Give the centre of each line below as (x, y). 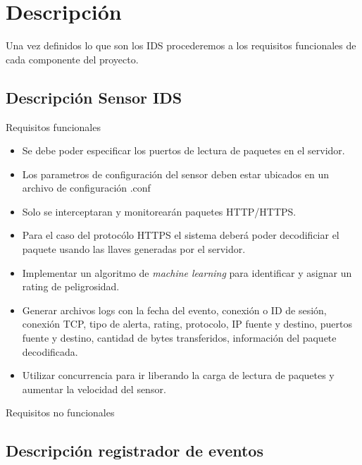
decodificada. (50, 351)
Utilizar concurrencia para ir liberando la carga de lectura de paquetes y (178, 375)
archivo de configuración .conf (86, 188)
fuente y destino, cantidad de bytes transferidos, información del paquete (179, 338)
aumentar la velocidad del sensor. (94, 389)
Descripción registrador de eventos (135, 451)
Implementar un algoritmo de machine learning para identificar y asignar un (187, 272)
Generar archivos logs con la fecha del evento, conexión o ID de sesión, (174, 310)
